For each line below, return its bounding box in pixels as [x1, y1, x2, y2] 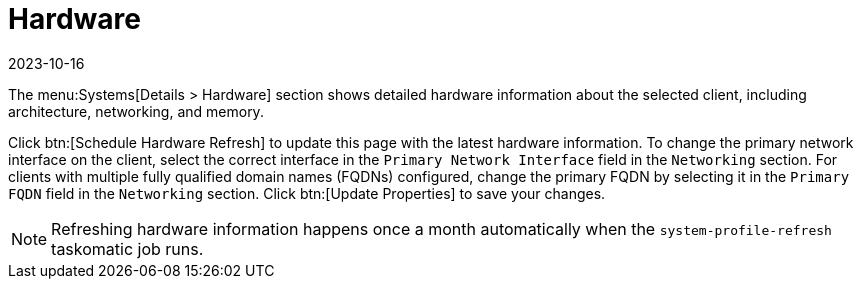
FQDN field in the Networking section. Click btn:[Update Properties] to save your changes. [8, 184, 606, 202]
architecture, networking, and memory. [8, 102, 264, 120]
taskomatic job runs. [51, 238, 204, 259]
